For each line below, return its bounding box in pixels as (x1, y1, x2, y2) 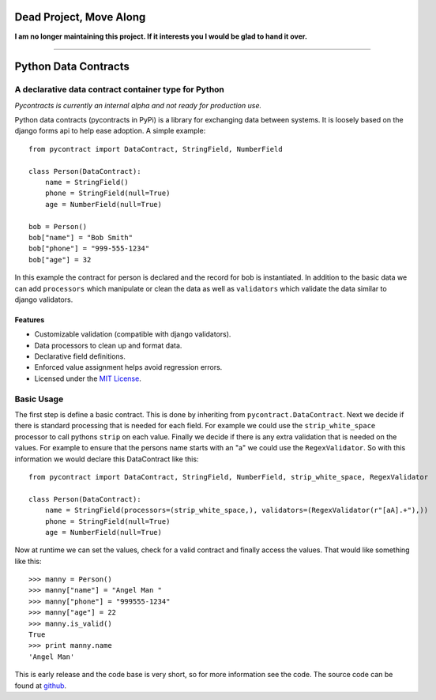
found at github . (14, 680, 67, 691)
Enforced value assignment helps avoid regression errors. (34, 363, 223, 372)
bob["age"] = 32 (28, 255, 92, 264)
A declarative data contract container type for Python (14, 84, 225, 95)
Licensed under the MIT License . (34, 374, 141, 383)
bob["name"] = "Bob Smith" (28, 233, 133, 242)
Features (14, 314, 45, 324)
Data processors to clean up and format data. (34, 341, 182, 350)
